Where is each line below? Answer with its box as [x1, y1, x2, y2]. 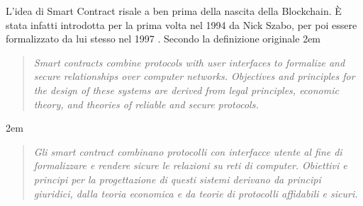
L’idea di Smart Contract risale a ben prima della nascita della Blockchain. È [6, 4, 342, 18]
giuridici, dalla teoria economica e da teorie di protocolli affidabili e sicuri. [33, 185, 358, 200]
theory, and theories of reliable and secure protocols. [33, 96, 259, 111]
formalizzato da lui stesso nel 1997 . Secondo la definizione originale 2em [6, 31, 321, 46]
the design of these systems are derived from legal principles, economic [33, 82, 339, 97]
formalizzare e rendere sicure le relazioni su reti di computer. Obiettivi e [33, 158, 347, 173]
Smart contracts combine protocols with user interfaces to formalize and [33, 55, 345, 69]
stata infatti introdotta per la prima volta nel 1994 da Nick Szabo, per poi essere [6, 17, 357, 32]
